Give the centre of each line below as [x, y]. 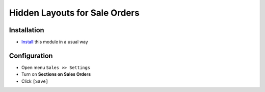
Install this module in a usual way [55, 42]
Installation [26, 30]
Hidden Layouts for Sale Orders [74, 13]
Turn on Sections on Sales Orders [56, 74]
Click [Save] [35, 81]
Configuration [31, 56]
